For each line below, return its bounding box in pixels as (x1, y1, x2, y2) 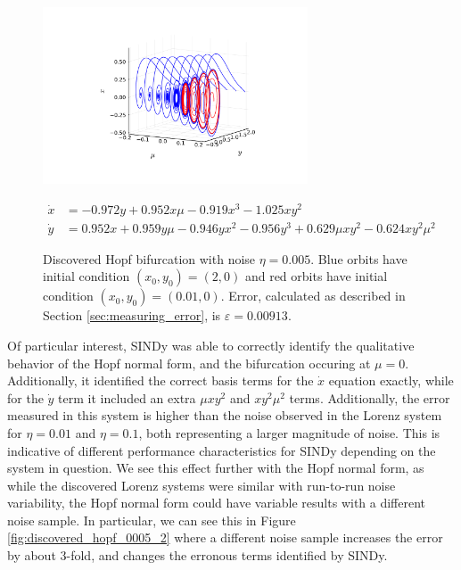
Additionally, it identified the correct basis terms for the (7, 371, 314, 390)
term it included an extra (58, 388, 196, 407)
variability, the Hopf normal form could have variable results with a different (7, 493, 426, 512)
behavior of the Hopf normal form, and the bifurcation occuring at (7, 353, 371, 372)
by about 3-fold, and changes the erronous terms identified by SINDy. (7, 546, 388, 565)
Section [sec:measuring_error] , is (43, 306, 221, 325)
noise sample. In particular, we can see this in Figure (7, 510, 296, 529)
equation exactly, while (328, 371, 454, 390)
